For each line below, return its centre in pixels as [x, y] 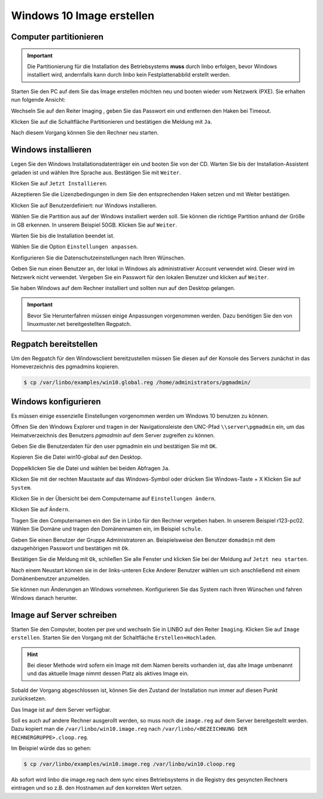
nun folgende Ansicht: [38, 100]
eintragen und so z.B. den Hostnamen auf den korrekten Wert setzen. [97, 788]
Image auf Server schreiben [64, 615]
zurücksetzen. [29, 699]
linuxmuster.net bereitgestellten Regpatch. [79, 324]
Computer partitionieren [57, 37]
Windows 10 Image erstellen [83, 16]
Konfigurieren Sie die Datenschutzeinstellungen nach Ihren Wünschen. [98, 258]
